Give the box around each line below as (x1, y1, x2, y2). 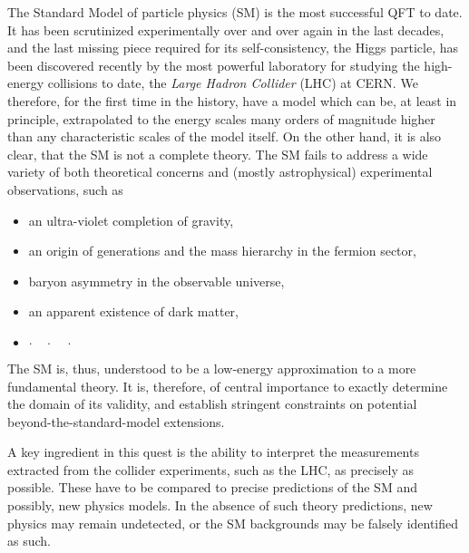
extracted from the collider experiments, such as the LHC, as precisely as (7, 460, 415, 479)
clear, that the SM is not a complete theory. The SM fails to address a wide (7, 144, 428, 163)
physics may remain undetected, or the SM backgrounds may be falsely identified (7, 513, 459, 532)
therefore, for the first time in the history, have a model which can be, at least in (7, 91, 457, 110)
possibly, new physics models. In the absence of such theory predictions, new (7, 496, 433, 515)
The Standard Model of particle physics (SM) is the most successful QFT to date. (7, 3, 463, 21)
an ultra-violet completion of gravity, (28, 210, 234, 229)
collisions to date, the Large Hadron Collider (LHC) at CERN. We (47, 73, 418, 92)
